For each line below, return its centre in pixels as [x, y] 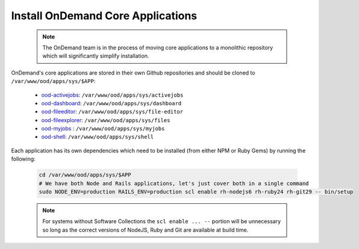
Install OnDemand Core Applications [104, 16]
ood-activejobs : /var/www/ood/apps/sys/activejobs [112, 95]
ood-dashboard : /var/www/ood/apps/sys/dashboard [111, 103]
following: [23, 159]
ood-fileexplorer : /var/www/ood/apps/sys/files [106, 120]
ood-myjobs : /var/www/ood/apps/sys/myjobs [103, 129]
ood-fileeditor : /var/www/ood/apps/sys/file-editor [112, 112]
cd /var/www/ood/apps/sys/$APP [85, 175]
